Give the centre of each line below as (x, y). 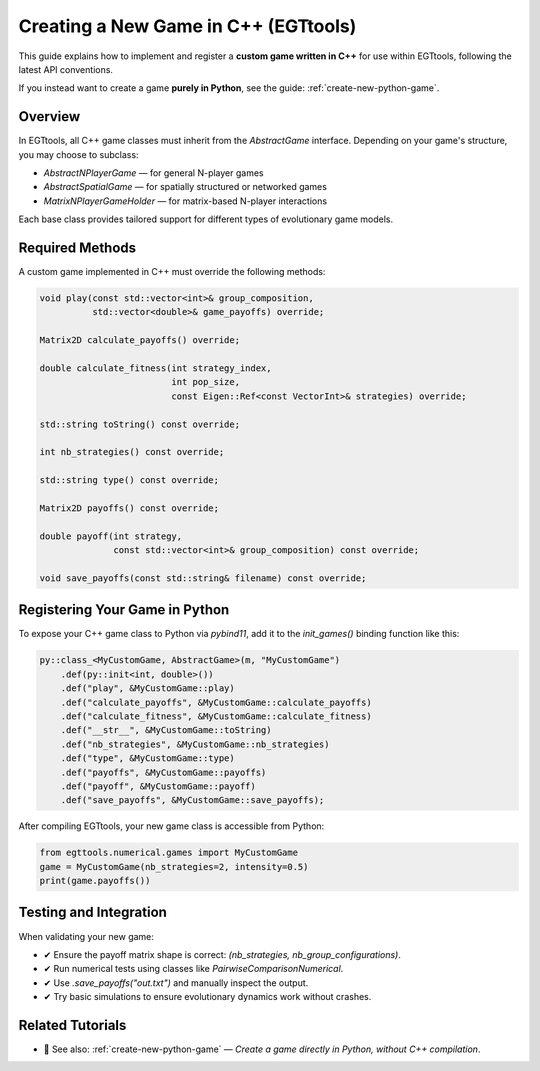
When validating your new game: (86, 936)
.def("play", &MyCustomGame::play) (147, 688)
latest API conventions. (66, 69)
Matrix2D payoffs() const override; (129, 508)
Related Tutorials (72, 1025)
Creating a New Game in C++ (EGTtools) (187, 26)
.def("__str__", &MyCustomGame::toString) (166, 730)
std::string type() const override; (129, 480)
